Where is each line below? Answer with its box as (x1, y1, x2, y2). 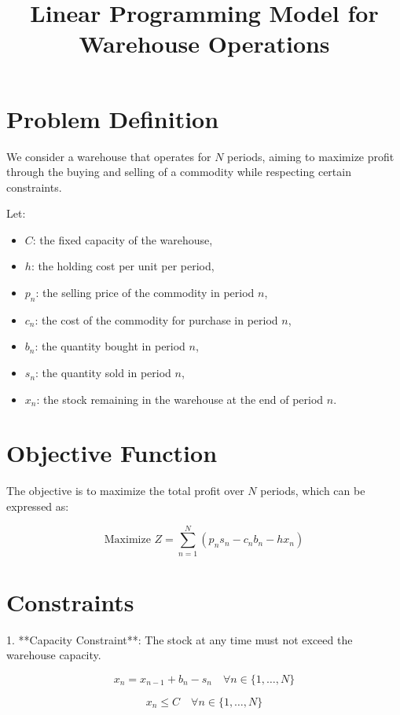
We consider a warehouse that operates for (6, 148, 211, 164)
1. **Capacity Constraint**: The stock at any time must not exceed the (6, 631, 353, 647)
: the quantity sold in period (35, 365, 171, 381)
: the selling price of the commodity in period (35, 284, 255, 301)
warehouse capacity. (6, 647, 101, 663)
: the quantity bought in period (35, 338, 185, 354)
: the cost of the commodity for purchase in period (35, 311, 278, 328)
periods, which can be (260, 482, 365, 499)
